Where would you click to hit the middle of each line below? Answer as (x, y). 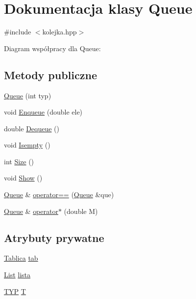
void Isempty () (27, 145)
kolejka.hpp (60, 32)
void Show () (23, 178)
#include (18, 32)
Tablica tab (21, 258)
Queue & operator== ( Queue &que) (59, 194)
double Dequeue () (32, 128)
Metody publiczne (50, 75)
